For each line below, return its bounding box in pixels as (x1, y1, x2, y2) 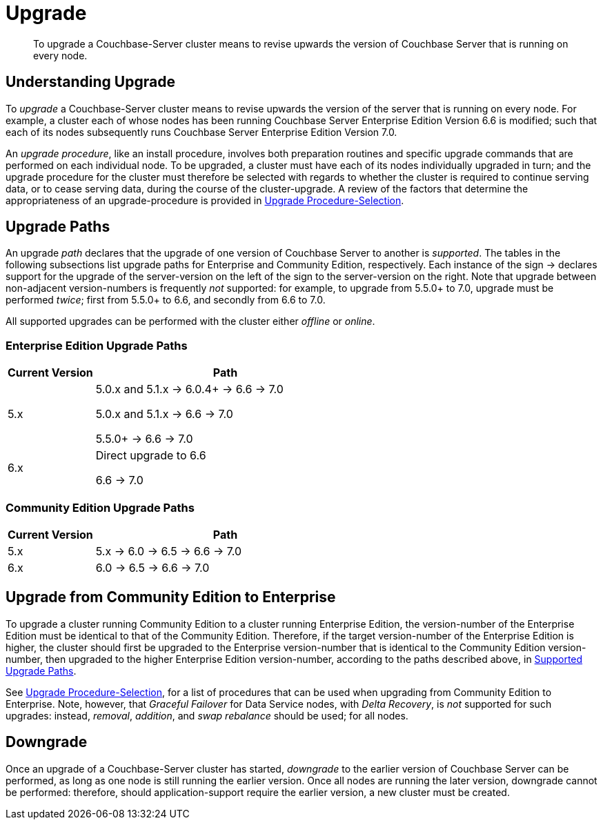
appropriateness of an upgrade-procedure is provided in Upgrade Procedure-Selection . (6, 194, 404, 206)
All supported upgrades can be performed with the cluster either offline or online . (6, 315, 375, 328)
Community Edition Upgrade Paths (6, 500, 195, 515)
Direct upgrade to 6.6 (95, 448, 206, 463)
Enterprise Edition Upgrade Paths (6, 338, 188, 352)
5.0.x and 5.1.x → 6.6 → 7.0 (95, 407, 233, 421)
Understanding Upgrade (6, 73, 175, 91)
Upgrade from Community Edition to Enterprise (6, 588, 336, 606)
